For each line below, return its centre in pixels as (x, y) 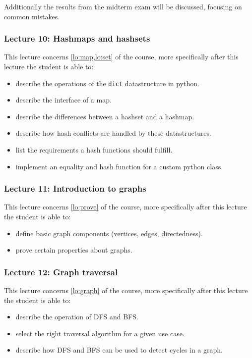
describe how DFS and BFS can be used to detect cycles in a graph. (119, 350)
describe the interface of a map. (63, 100)
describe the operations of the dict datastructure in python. (107, 83)
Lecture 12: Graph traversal (61, 272)
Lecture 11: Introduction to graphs (75, 188)
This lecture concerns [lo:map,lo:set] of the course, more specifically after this (121, 57)
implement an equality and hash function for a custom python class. (119, 166)
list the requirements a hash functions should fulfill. (94, 150)
